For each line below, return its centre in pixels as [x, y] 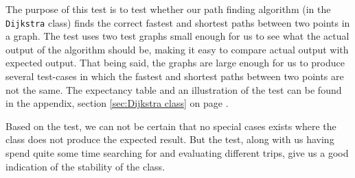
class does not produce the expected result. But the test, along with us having [170, 139]
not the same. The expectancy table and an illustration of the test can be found [174, 89]
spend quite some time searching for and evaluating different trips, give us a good [177, 153]
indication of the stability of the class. [85, 166]
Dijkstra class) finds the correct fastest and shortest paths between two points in [178, 22]
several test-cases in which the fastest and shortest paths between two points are [175, 76]
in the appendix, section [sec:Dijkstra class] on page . [117, 103]
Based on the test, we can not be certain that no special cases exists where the [171, 126]
